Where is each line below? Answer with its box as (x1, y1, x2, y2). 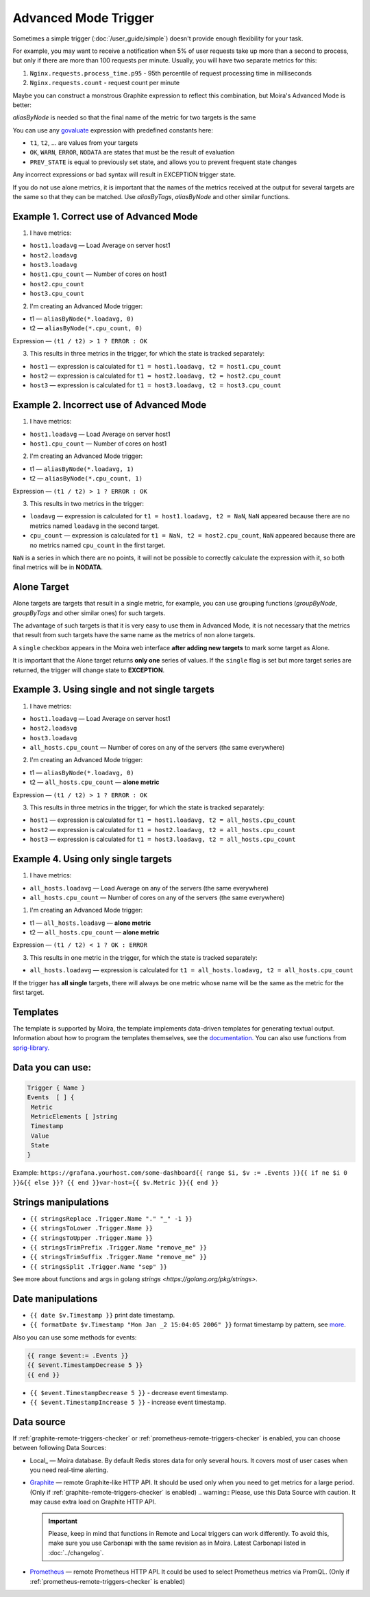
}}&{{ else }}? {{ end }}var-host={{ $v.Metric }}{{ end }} (12, 1178, 219, 1186)
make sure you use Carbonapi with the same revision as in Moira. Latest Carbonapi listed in (48, 1539, 306, 1548)
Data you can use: (12, 1061, 92, 1073)
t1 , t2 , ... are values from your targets (29, 139, 138, 147)
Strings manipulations (12, 1196, 110, 1208)
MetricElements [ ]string (31, 1112, 118, 1121)
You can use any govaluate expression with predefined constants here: (12, 126, 214, 134)
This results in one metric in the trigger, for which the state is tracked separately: (29, 953, 258, 961)
